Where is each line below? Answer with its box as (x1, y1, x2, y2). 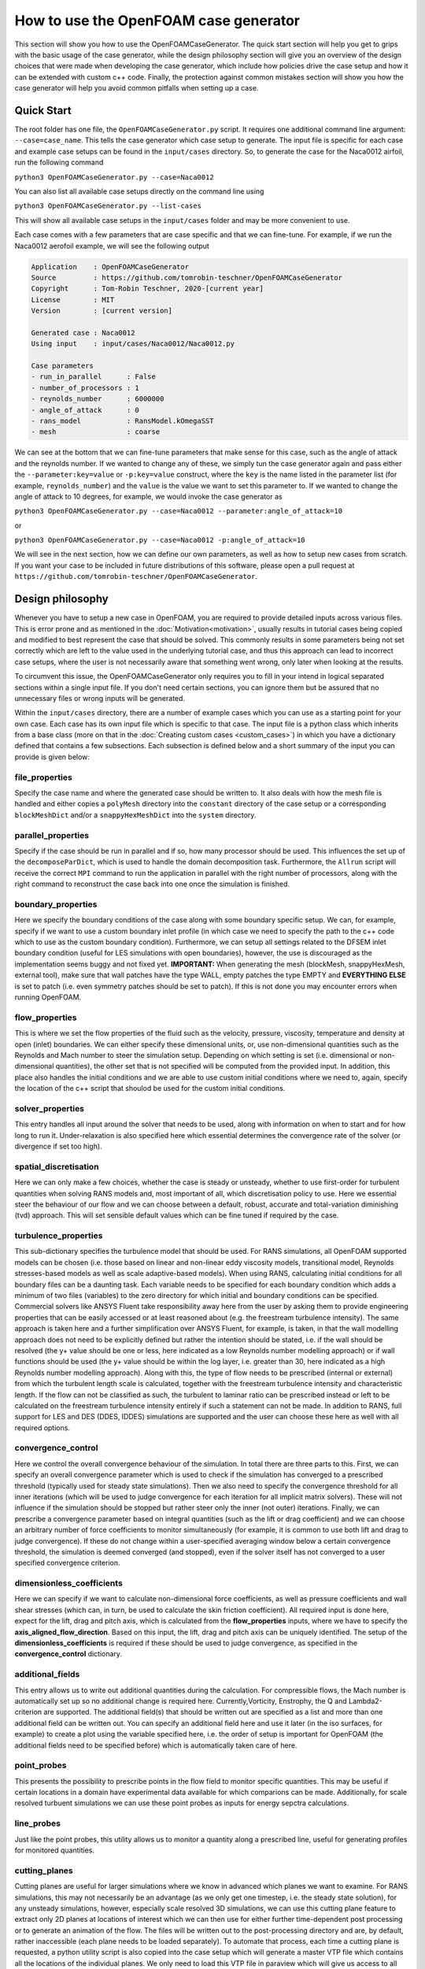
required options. (14, 1422, 71, 1433)
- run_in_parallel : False (31, 373, 157, 381)
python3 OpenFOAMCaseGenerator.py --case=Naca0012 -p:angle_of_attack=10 (14, 536, 306, 545)
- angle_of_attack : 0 (31, 406, 139, 414)
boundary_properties (14, 899, 98, 910)
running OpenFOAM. (14, 992, 82, 1002)
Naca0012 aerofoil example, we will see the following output (14, 241, 210, 250)
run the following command (14, 158, 104, 167)
